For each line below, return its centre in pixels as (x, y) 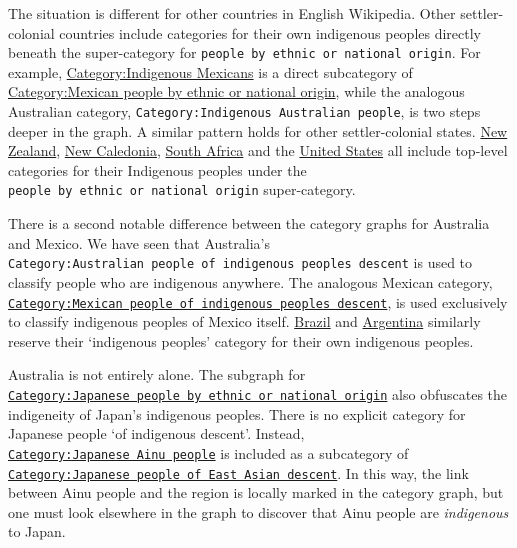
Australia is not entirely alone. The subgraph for (157, 374)
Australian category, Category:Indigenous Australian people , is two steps (244, 111)
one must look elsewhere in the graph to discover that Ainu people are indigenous (258, 511)
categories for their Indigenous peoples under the (157, 169)
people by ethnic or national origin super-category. (182, 189)
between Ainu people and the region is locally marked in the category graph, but (256, 492)
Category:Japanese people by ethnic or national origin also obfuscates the (258, 394)
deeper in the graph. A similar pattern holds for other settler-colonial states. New (258, 130)
